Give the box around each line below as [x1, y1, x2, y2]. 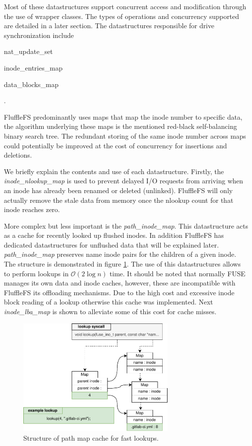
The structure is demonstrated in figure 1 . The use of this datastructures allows [4, 259, 241, 269]
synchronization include [4, 30, 74, 40]
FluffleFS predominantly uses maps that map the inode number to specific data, [4, 111, 243, 122]
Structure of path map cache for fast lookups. [23, 433, 159, 443]
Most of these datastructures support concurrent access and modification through [4, 1, 246, 11]
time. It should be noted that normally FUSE [109, 268, 246, 278]
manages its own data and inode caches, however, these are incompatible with [4, 278, 235, 288]
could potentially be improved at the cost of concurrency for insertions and [4, 140, 227, 150]
